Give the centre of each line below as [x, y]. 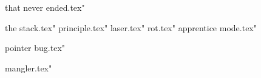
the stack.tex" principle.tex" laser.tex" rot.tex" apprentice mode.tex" [131, 27]
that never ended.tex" [45, 7]
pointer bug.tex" [35, 48]
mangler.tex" [29, 67]
